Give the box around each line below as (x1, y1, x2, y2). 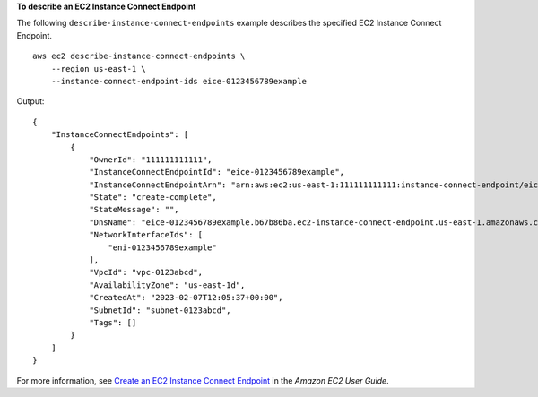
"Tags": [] (89, 317, 137, 327)
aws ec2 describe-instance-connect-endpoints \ (32, 51, 246, 62)
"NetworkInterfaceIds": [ (89, 229, 204, 240)
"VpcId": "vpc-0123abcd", (89, 267, 204, 278)
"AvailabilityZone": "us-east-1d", (89, 280, 246, 290)
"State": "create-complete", (89, 193, 217, 203)
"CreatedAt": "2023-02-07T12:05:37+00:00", (89, 292, 283, 303)
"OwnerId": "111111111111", (89, 154, 213, 165)
